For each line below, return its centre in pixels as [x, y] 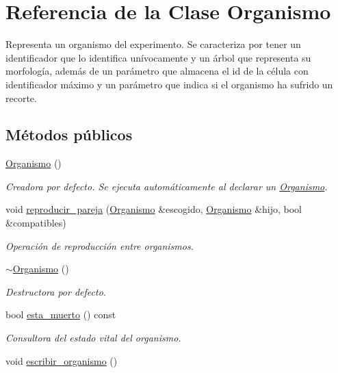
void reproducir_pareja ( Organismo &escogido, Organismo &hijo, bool [154, 209]
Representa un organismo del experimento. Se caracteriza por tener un [153, 44]
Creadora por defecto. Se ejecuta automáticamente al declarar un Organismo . [167, 186]
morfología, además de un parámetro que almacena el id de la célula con [157, 71]
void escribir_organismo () [62, 360]
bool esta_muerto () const [61, 314]
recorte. [21, 98]
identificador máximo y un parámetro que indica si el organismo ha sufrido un [169, 84]
